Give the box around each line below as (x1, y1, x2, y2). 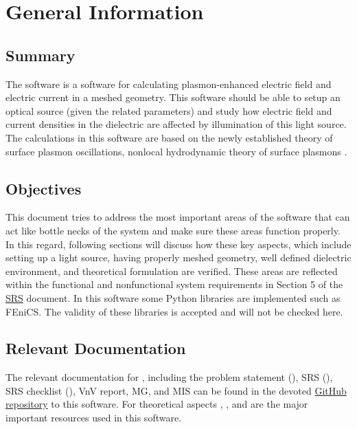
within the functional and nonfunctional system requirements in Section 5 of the (5, 277, 343, 291)
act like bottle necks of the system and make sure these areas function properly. (5, 223, 341, 237)
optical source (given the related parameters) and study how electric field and (5, 103, 332, 118)
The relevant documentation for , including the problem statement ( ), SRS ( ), (5, 370, 333, 384)
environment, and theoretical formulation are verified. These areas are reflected (5, 263, 338, 278)
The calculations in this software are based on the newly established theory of (5, 130, 333, 144)
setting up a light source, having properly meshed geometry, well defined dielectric (5, 250, 352, 265)
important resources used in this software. (5, 410, 182, 425)
